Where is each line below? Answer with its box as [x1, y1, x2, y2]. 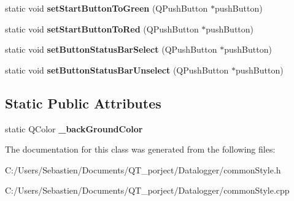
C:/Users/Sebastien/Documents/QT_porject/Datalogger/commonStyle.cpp [5, 184, 290, 197]
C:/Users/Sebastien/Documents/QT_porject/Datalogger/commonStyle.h [5, 163, 281, 176]
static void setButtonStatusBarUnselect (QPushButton [5, 63, 229, 76]
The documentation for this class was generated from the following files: [5, 143, 276, 156]
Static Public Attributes [5, 93, 161, 112]
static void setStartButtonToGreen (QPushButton [5, 2, 208, 14]
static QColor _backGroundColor [5, 122, 143, 135]
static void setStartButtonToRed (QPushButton [5, 22, 199, 35]
